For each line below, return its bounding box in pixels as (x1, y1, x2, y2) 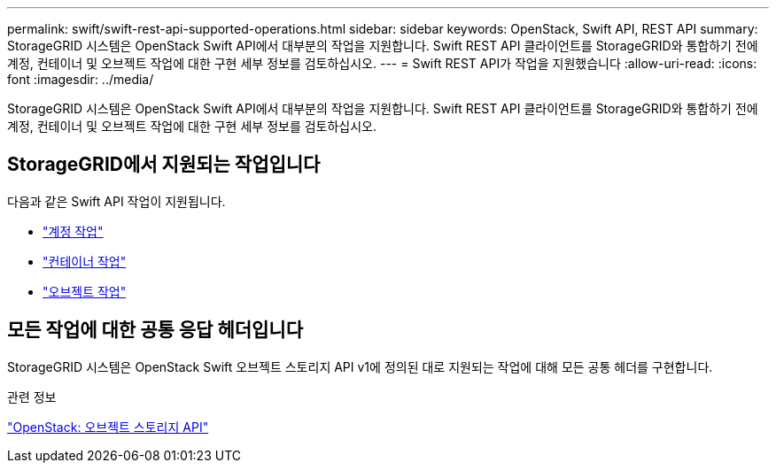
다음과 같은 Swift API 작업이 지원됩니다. (7, 193, 226, 209)
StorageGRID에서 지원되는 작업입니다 (7, 153, 321, 176)
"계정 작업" (43, 223, 104, 239)
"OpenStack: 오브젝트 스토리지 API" (7, 419, 209, 435)
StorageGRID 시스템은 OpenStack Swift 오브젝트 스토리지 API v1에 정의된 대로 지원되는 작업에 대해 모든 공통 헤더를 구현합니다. (7, 358, 713, 374)
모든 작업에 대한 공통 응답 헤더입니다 (7, 319, 303, 342)
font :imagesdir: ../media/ (7, 72, 154, 87)
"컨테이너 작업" (43, 253, 127, 269)
